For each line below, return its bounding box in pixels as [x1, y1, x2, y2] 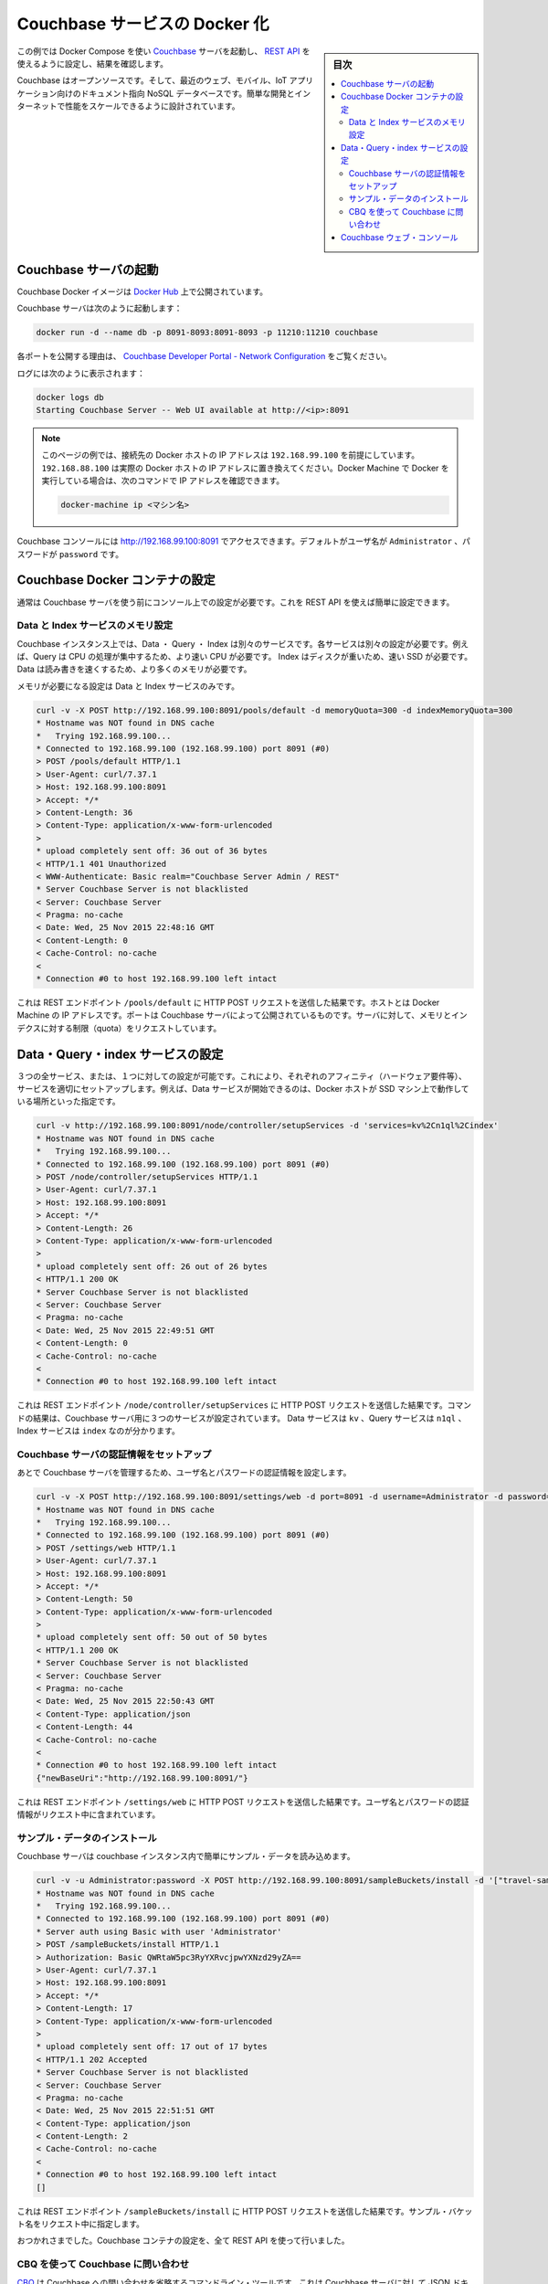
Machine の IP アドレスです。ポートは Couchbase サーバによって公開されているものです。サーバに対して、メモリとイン [16, 1010, 468, 1020]
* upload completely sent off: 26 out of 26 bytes [36, 1261, 269, 1272]
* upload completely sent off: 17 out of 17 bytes [36, 2042, 269, 2052]
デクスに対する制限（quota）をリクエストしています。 [16, 1022, 222, 1033]
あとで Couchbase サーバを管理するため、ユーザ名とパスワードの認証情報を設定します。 [16, 1467, 352, 1478]
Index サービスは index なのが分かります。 [16, 1425, 180, 1436]
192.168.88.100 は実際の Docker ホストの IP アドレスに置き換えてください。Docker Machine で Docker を [41, 462, 449, 473]
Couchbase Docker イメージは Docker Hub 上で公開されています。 [16, 286, 269, 297]
